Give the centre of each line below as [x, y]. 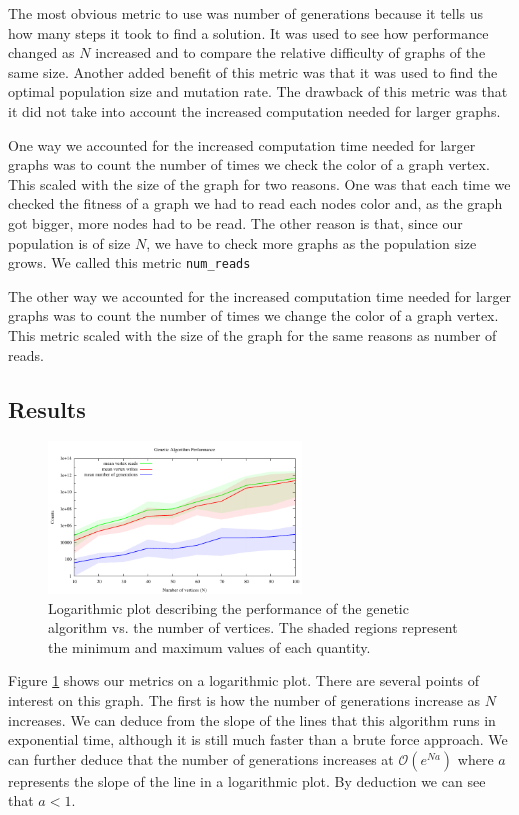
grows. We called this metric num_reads [129, 262]
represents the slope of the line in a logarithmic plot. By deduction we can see [247, 780]
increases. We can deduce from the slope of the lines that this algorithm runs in [252, 719]
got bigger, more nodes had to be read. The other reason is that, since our [235, 222]
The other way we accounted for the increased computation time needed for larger [260, 295]
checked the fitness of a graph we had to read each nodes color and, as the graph [255, 203]
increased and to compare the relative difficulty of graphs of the [290, 52]
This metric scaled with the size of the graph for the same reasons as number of [252, 334]
